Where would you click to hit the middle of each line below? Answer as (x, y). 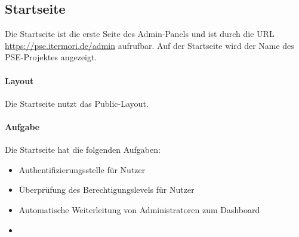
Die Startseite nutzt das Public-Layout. (77, 103)
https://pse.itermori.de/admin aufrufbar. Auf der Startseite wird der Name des (149, 45)
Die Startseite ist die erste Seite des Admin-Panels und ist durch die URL (140, 34)
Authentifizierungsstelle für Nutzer (82, 169)
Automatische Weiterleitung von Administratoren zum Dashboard (139, 209)
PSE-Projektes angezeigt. (51, 57)
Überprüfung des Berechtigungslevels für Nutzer (107, 190)
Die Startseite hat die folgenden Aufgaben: (83, 150)
